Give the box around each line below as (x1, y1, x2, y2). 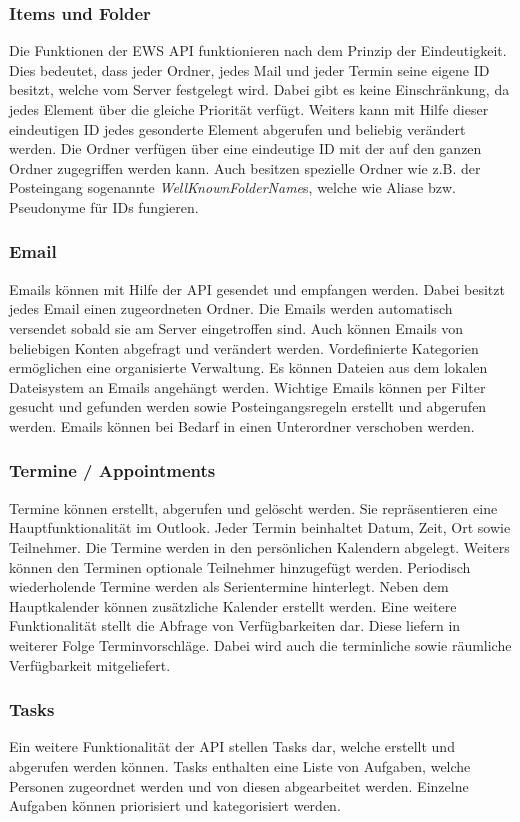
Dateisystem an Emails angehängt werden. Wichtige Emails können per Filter (9, 376, 486, 397)
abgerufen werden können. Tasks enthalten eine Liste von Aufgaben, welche (9, 755, 471, 776)
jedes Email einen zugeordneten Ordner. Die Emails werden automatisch (9, 298, 453, 319)
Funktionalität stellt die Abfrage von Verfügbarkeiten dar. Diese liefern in (9, 615, 461, 636)
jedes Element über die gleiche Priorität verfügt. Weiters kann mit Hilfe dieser (9, 99, 489, 119)
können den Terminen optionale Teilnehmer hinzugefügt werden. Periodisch (9, 556, 471, 577)
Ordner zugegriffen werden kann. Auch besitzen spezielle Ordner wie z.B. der (9, 157, 481, 178)
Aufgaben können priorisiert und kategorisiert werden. (9, 795, 341, 816)
